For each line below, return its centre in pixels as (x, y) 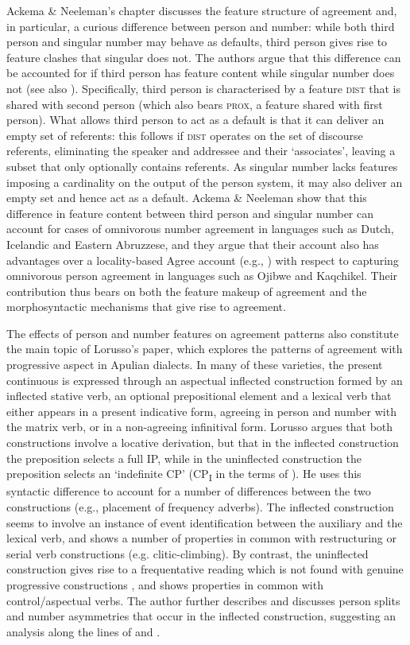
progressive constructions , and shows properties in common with (165, 584)
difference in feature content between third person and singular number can (190, 213)
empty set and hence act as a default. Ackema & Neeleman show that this (187, 198)
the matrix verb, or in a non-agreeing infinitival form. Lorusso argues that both (200, 427)
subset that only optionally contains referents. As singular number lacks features (202, 166)
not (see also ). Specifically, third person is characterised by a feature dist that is (204, 88)
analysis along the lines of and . (83, 631)
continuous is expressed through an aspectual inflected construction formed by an (205, 380)
